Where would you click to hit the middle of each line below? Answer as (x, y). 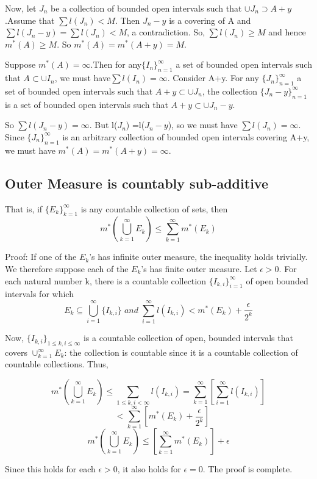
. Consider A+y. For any (213, 78)
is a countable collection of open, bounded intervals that (188, 338)
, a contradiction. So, (166, 32)
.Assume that (30, 20)
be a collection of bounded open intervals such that (146, 8)
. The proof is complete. (248, 469)
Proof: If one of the (41, 257)
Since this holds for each (50, 469)
